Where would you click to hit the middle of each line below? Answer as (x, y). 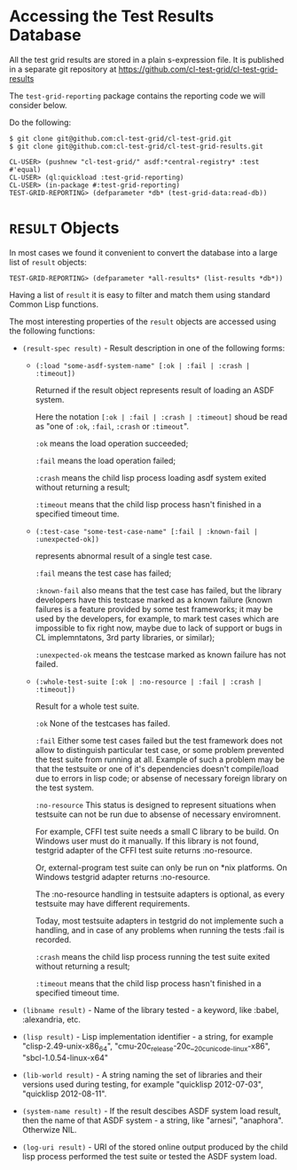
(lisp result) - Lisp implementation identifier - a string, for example (148, 1036)
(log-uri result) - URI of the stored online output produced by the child (155, 1147)
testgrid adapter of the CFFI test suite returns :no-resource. (144, 850)
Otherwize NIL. (49, 1129)
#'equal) (25, 169)
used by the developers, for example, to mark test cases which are (157, 618)
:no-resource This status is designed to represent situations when (156, 805)
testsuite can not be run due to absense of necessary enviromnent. (158, 814)
